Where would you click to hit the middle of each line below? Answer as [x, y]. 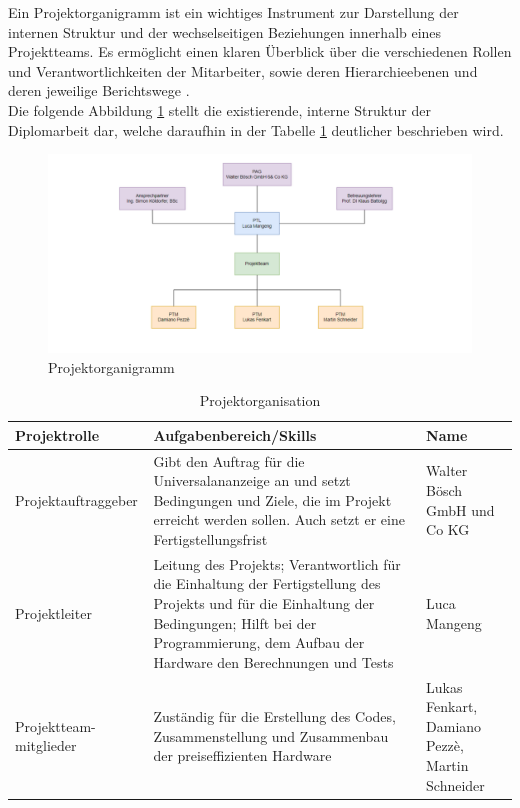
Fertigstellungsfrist [210, 538]
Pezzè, [445, 745]
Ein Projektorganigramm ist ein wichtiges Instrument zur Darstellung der [233, 12]
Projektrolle [57, 434]
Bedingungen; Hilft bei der [235, 622]
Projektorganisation [260, 400]
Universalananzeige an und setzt [252, 480]
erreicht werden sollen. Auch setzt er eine [279, 519]
